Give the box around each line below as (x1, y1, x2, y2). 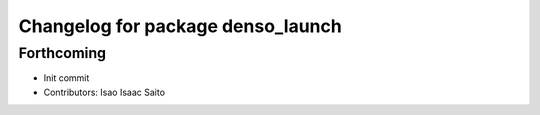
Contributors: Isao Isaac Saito (43, 86, 165, 98)
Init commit (43, 72, 90, 84)
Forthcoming (18, 44, 107, 62)
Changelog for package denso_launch (18, 15, 342, 37)
